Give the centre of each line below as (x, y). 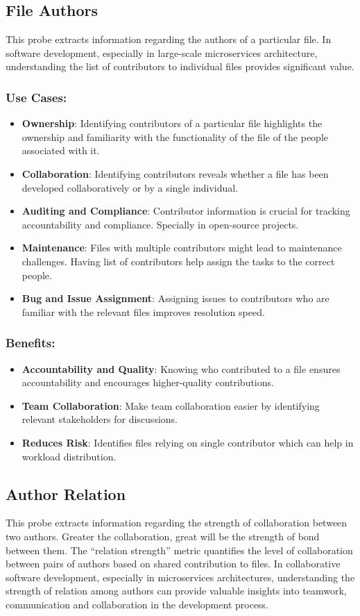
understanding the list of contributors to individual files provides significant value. (180, 66)
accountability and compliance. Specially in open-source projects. (160, 224)
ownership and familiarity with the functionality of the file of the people (175, 136)
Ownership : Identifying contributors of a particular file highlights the (172, 123)
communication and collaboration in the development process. (137, 604)
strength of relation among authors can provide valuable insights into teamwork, (176, 591)
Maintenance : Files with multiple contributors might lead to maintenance (182, 248)
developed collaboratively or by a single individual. (130, 187)
